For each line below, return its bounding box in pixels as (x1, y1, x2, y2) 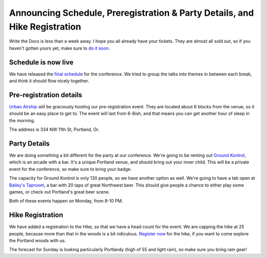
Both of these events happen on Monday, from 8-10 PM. (9, 198, 123, 204)
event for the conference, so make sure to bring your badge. (9, 166, 132, 172)
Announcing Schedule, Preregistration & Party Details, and (9, 7, 254, 18)
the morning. (9, 117, 35, 123)
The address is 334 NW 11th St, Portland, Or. (9, 127, 100, 132)
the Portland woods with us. (9, 238, 66, 244)
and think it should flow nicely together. (9, 78, 90, 84)
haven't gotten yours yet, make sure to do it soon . (9, 45, 110, 51)
